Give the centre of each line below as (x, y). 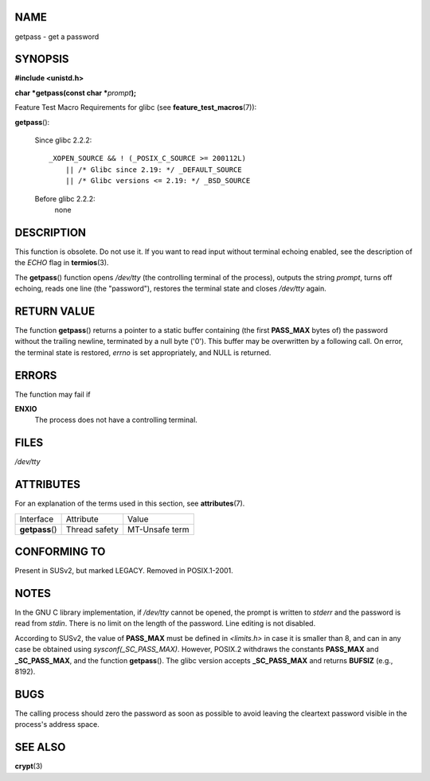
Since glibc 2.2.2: (63, 140)
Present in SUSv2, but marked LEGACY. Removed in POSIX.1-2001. (124, 571)
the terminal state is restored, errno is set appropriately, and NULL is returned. (143, 352)
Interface (37, 519)
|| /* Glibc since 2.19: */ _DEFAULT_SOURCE (153, 170)
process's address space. (57, 724)
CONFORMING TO (60, 552)
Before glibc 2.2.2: (65, 198)
